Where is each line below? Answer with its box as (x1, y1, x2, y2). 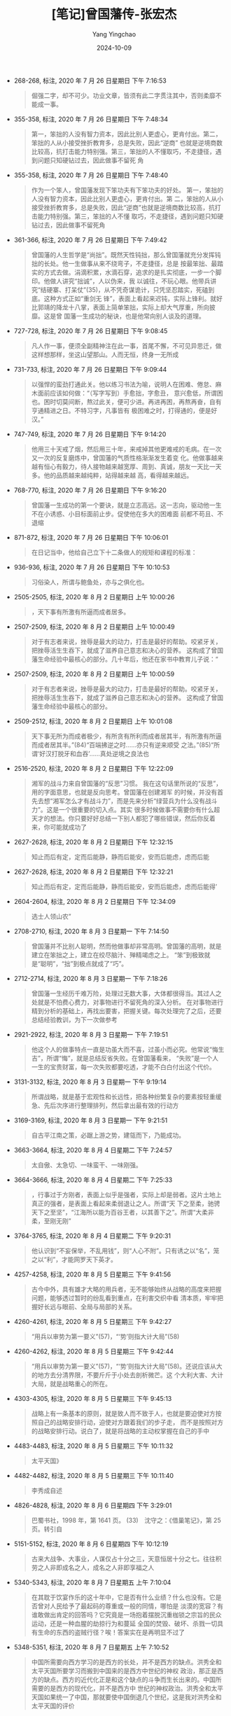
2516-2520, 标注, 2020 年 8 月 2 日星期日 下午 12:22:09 (13, 764, 174, 772)
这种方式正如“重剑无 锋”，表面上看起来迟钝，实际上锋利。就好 (43, 294, 223, 302)
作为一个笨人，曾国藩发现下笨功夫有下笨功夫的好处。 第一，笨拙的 (31, 186, 224, 194)
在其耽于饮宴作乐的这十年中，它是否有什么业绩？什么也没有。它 (31, 1593, 216, 1601)
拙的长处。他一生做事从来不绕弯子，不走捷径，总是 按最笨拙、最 (31, 259, 218, 267)
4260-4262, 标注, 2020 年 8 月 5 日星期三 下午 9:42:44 (13, 1347, 174, 1355)
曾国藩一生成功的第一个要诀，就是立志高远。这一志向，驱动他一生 (31, 501, 222, 509)
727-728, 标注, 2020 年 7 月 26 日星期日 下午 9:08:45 (13, 326, 168, 335)
